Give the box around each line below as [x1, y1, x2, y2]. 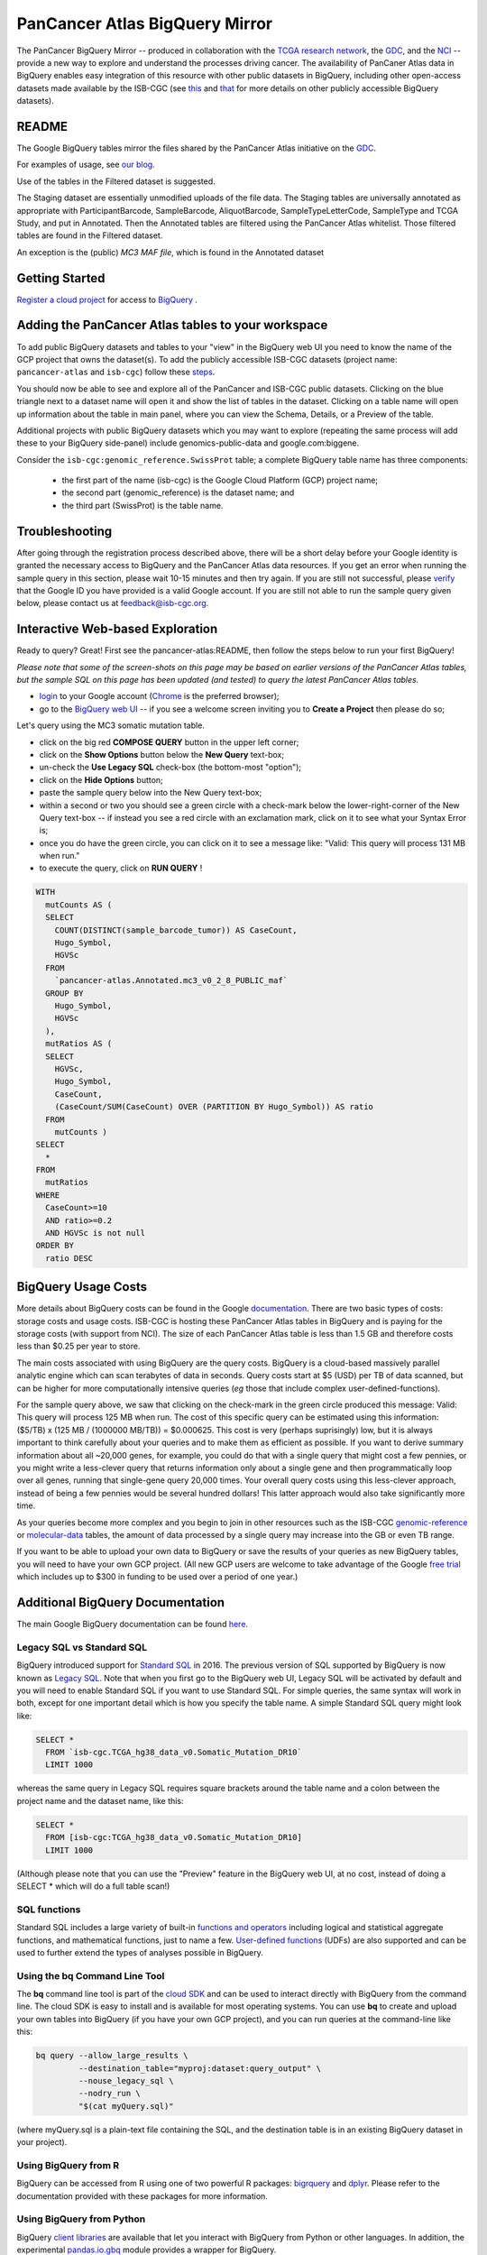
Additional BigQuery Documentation [16, 1595, 225, 1610]
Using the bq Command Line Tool [16, 1969, 165, 1982]
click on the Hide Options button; [39, 774, 164, 785]
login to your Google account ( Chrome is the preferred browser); [39, 691, 280, 702]
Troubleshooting [16, 523, 113, 538]
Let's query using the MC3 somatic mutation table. [16, 720, 205, 731]
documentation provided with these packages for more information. [16, 2190, 268, 2201]
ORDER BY [35, 1240, 75, 1251]
